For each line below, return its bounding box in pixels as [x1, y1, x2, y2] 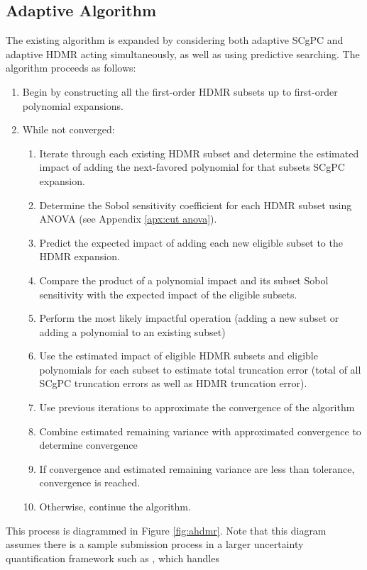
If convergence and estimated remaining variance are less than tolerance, [39, 461, 355, 476]
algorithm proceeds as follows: [6, 60, 136, 75]
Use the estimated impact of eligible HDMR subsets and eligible [39, 348, 318, 363]
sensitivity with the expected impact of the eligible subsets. [39, 286, 297, 301]
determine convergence [39, 437, 138, 452]
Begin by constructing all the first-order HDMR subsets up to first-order [22, 84, 338, 99]
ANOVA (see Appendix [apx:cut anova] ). [39, 211, 217, 226]
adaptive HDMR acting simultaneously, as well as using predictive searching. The [6, 46, 360, 61]
